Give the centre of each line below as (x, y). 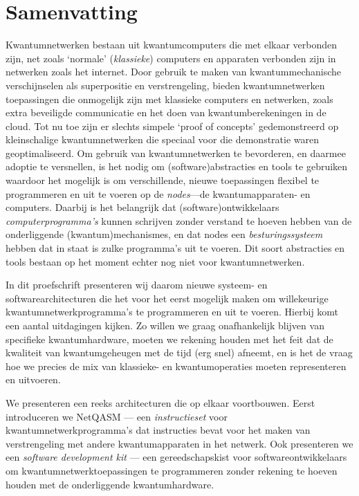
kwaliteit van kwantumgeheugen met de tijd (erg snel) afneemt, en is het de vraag (179, 352)
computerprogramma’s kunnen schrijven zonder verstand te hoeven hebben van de (179, 220)
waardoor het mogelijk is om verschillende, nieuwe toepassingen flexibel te (163, 180)
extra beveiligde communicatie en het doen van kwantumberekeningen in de (166, 112)
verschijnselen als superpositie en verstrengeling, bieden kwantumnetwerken (165, 85)
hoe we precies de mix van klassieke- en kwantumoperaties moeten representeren (176, 366)
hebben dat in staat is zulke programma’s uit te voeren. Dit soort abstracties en (175, 248)
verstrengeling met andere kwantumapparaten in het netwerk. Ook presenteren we (179, 443)
